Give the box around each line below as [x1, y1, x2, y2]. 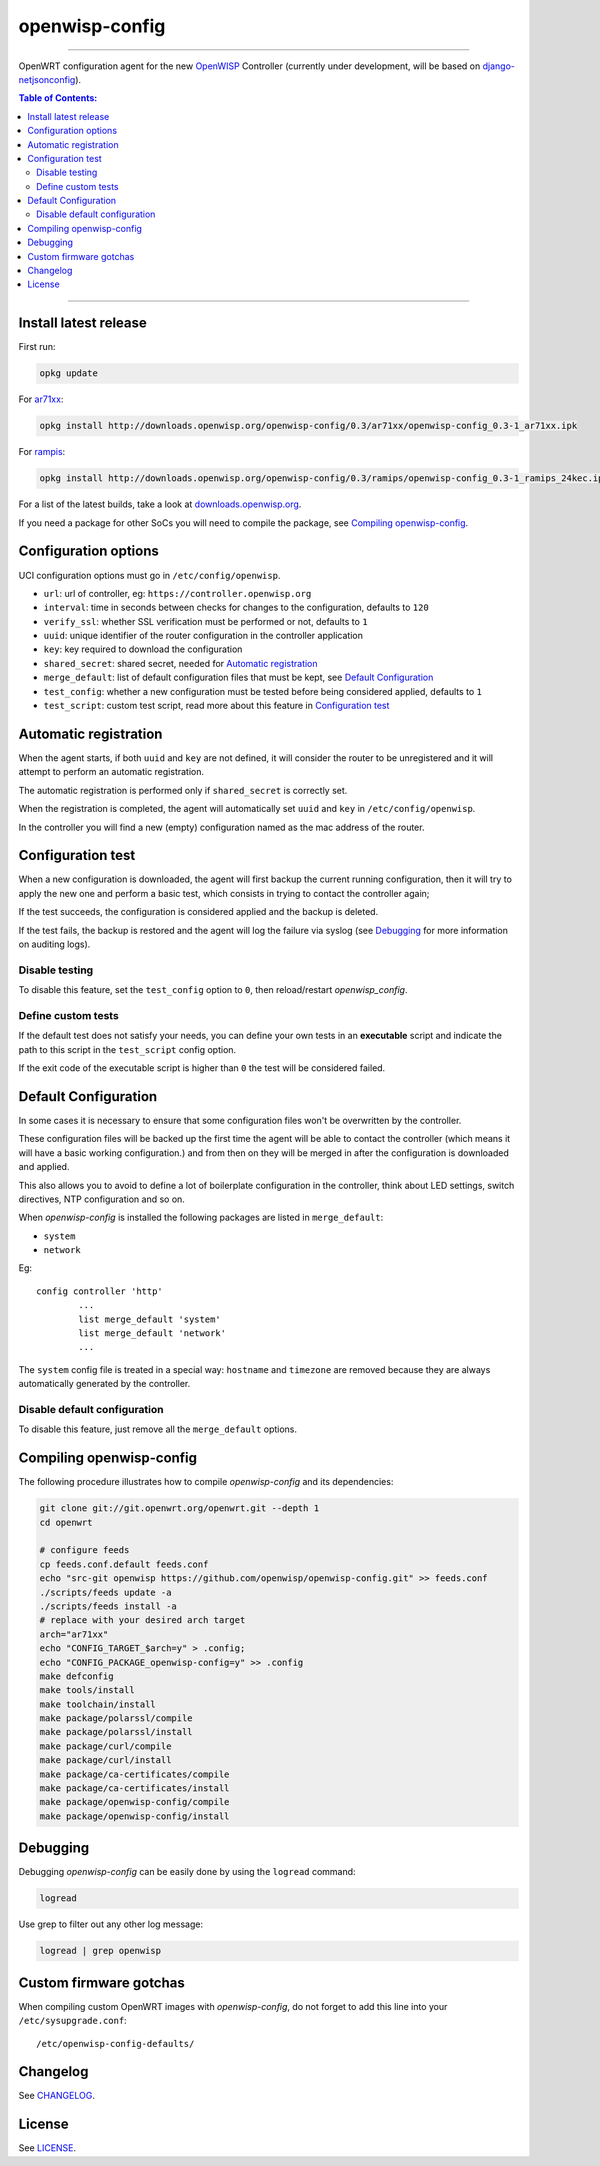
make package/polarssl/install [39, 1726, 194, 1738]
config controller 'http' [36, 1285, 164, 1297]
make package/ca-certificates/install [39, 1783, 230, 1794]
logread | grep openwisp [39, 1945, 162, 1957]
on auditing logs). [18, 938, 91, 950]
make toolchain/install [39, 1698, 157, 1710]
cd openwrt [39, 1516, 93, 1528]
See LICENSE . [18, 2142, 77, 2154]
